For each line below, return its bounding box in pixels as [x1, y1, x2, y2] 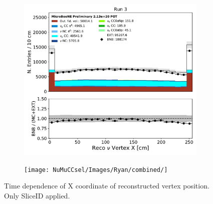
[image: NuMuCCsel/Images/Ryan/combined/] [24, 166, 168, 173]
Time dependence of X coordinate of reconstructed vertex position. [4, 180, 209, 191]
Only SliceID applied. [4, 190, 70, 200]
